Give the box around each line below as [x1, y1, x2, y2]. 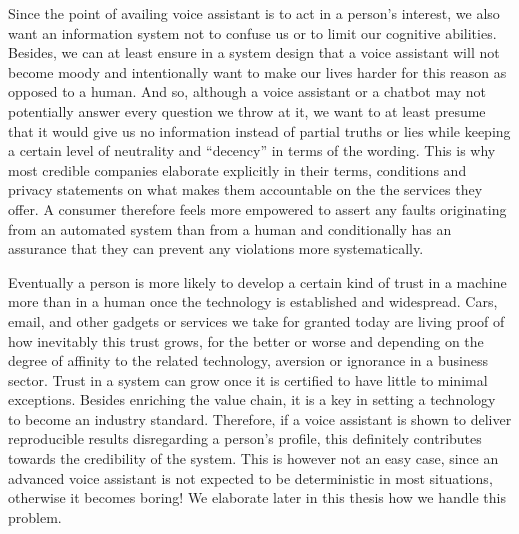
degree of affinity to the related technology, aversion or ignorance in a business [8, 350, 488, 371]
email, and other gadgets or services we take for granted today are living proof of [8, 310, 505, 331]
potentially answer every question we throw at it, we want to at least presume [8, 100, 486, 121]
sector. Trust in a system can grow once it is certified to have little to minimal [8, 369, 488, 390]
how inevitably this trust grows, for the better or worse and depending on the [8, 330, 484, 351]
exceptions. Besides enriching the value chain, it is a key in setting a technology [8, 389, 496, 410]
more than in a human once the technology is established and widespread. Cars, [8, 291, 498, 312]
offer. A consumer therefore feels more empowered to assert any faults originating [8, 198, 507, 219]
